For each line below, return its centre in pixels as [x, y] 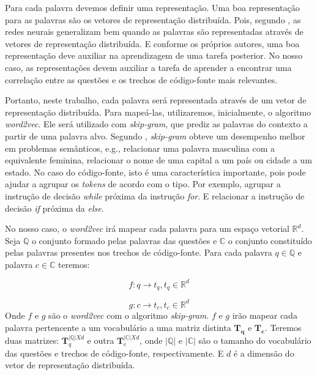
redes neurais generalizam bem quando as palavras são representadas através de [154, 32]
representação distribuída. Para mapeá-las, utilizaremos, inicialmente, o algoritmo [158, 112]
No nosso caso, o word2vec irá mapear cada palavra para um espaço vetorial [147, 228]
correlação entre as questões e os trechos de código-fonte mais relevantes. [141, 79]
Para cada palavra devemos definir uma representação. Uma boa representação [152, 7]
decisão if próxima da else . [54, 208]
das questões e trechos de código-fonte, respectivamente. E [114, 353]
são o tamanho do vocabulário [255, 340]
